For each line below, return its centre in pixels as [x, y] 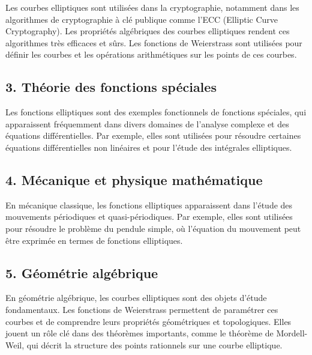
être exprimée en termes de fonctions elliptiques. [94, 240]
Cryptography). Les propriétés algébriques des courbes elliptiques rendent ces [148, 31]
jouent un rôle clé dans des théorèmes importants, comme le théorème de [139, 333]
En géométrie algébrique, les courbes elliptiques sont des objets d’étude [136, 298]
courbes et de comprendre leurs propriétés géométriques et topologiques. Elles [148, 321]
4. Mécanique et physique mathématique [134, 179]
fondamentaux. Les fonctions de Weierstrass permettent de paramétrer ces [142, 309]
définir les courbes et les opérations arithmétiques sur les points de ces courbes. [151, 54]
